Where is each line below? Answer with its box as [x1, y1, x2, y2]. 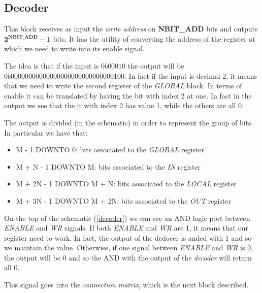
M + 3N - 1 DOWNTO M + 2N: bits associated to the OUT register [16, 195, 232, 206]
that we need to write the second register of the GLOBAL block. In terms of [4, 80, 242, 91]
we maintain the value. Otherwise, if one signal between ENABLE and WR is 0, [4, 242, 253, 253]
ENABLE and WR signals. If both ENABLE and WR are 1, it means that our [4, 222, 248, 233]
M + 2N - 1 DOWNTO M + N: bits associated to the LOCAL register [16, 178, 237, 189]
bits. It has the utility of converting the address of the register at [53, 33, 255, 44]
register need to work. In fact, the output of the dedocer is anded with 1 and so [4, 232, 252, 243]
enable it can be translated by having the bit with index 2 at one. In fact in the [4, 90, 252, 101]
